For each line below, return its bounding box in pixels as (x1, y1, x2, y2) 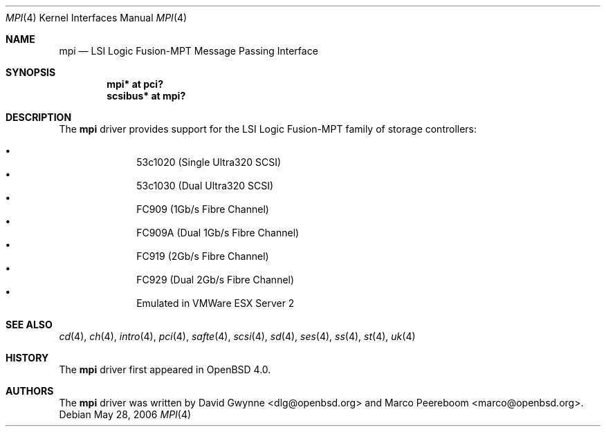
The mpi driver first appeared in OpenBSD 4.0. (59, 364, 271, 375)
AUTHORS (6, 385, 54, 397)
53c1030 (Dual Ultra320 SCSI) (136, 180, 274, 191)
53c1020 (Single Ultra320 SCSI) (136, 156, 282, 168)
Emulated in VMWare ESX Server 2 (136, 297, 295, 309)
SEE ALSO (6, 319, 53, 330)
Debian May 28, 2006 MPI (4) (59, 408, 192, 420)
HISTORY (6, 352, 49, 364)
